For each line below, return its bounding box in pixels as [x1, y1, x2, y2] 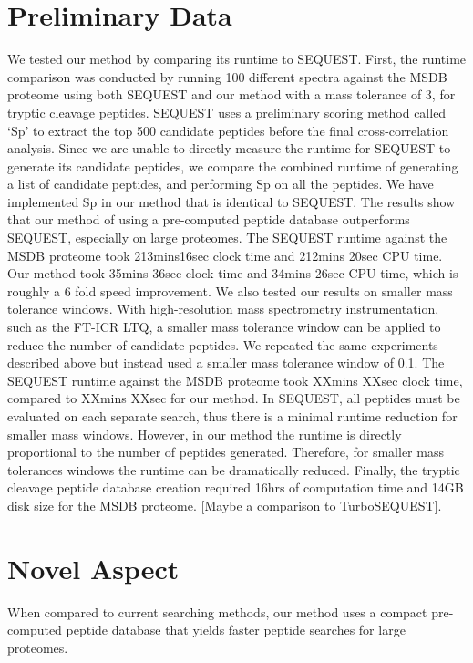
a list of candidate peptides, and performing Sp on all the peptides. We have [7, 174, 434, 193]
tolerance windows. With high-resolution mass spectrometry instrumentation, [7, 299, 439, 318]
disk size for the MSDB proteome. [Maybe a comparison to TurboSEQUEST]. [7, 495, 442, 514]
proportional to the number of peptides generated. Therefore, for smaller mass [7, 442, 444, 461]
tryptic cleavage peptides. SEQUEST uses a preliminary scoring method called [7, 102, 447, 121]
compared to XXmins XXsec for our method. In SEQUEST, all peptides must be [7, 388, 460, 408]
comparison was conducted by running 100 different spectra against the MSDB [7, 67, 447, 86]
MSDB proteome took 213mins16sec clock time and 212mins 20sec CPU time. [7, 245, 443, 264]
